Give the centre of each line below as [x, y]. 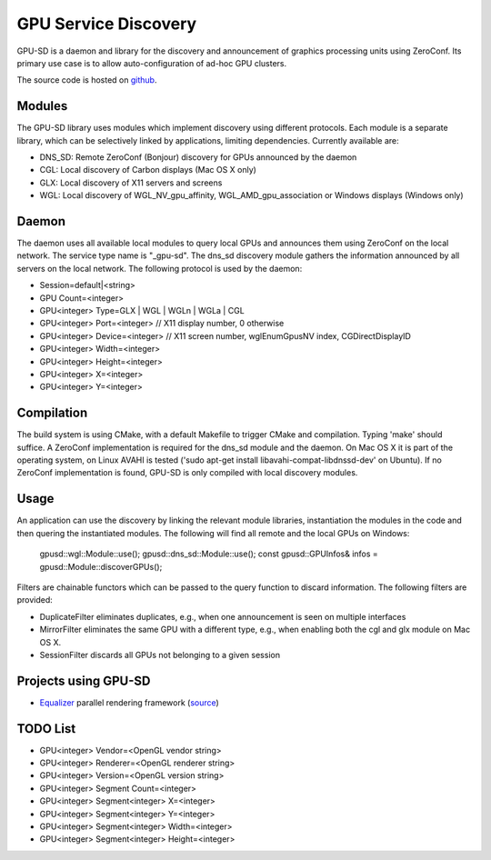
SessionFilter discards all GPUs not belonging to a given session [160, 655]
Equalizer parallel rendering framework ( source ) [130, 702]
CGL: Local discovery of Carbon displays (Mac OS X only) [148, 170]
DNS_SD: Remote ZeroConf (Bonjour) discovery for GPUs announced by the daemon [198, 157]
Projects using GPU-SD [84, 680]
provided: [35, 600]
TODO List [46, 729]
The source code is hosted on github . [87, 80]
